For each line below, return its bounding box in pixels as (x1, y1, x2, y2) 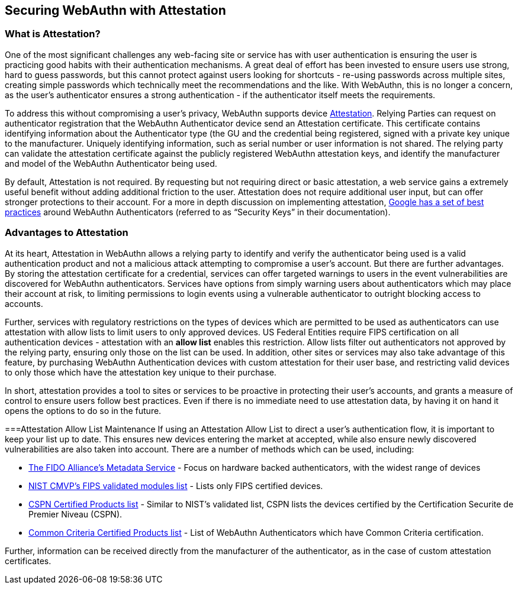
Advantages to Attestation (5, 226, 128, 239)
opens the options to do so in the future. (5, 405, 162, 416)
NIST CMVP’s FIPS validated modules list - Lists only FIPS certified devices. (28, 480, 323, 491)
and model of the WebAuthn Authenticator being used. (5, 158, 217, 169)
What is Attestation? (5, 28, 101, 40)
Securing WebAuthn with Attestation (5, 3, 226, 18)
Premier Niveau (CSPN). (28, 509, 123, 519)
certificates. (5, 555, 52, 566)
